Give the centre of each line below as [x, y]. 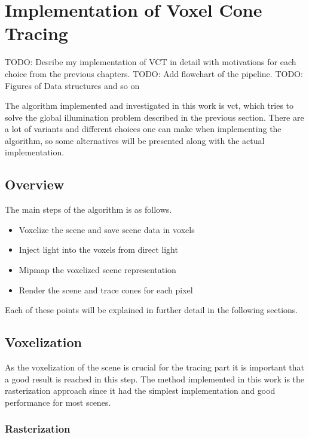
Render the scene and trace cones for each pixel [106, 290]
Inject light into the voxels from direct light [98, 249]
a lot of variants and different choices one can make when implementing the [143, 129]
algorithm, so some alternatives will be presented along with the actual [135, 140]
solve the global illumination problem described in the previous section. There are [154, 117]
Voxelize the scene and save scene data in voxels [107, 229]
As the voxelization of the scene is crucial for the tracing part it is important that [154, 367]
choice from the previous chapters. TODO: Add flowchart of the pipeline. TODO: [154, 73]
